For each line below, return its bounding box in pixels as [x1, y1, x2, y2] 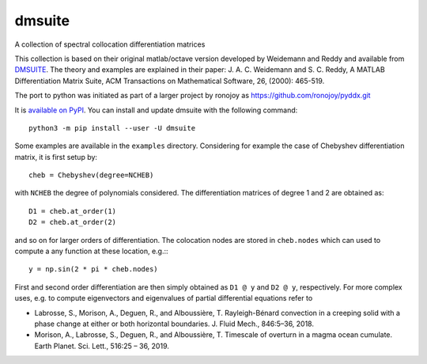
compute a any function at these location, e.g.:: [14, 246, 169, 256]
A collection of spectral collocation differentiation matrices [14, 40, 206, 49]
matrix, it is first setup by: [14, 152, 98, 161]
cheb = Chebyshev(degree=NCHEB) [28, 171, 154, 180]
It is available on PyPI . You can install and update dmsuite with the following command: [14, 105, 298, 115]
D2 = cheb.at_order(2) [28, 218, 117, 227]
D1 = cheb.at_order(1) [28, 207, 117, 215]
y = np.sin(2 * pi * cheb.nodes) [28, 265, 158, 274]
